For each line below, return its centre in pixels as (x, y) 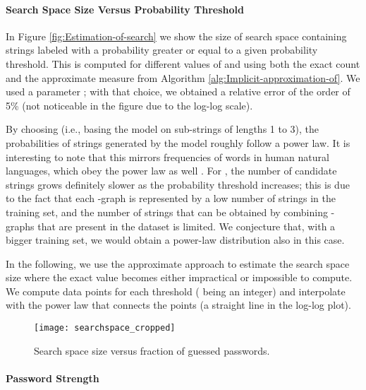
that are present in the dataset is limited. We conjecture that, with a (187, 226)
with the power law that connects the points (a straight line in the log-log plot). (178, 305)
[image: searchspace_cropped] (105, 328)
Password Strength (53, 378)
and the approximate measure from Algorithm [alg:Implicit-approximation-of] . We (183, 77)
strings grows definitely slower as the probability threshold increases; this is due (178, 184)
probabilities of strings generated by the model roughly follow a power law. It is (178, 142)
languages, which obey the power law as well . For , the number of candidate (171, 171)
